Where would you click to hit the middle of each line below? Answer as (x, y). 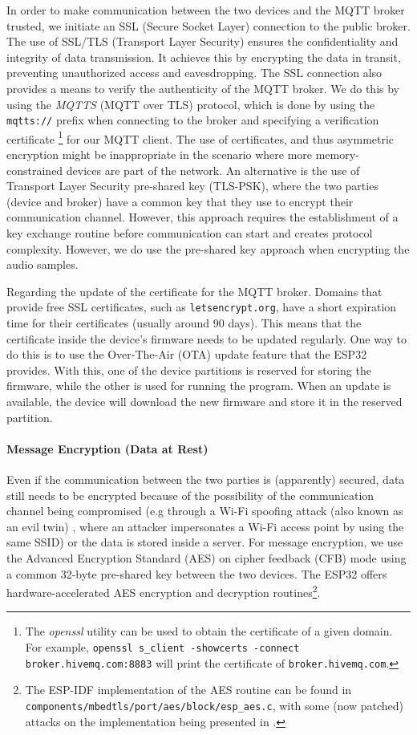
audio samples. (43, 264)
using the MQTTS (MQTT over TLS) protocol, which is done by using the (191, 104)
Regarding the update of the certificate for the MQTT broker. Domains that (194, 291)
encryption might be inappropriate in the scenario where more (160, 154)
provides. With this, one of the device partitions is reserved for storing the (189, 370)
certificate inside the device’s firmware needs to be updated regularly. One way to (206, 338)
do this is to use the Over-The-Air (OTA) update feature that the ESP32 (187, 354)
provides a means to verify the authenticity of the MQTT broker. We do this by (203, 88)
